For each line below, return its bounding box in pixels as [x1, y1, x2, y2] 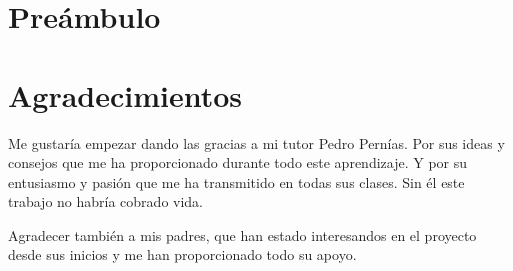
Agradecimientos [8, 74, 243, 115]
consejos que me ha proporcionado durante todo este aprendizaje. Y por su [8, 152, 468, 173]
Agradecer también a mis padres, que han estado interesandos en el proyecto [8, 224, 477, 245]
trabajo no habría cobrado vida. [8, 191, 204, 212]
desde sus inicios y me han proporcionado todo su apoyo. [8, 244, 357, 265]
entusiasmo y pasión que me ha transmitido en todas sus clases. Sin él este [8, 171, 465, 192]
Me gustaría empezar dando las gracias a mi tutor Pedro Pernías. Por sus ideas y [8, 132, 505, 153]
